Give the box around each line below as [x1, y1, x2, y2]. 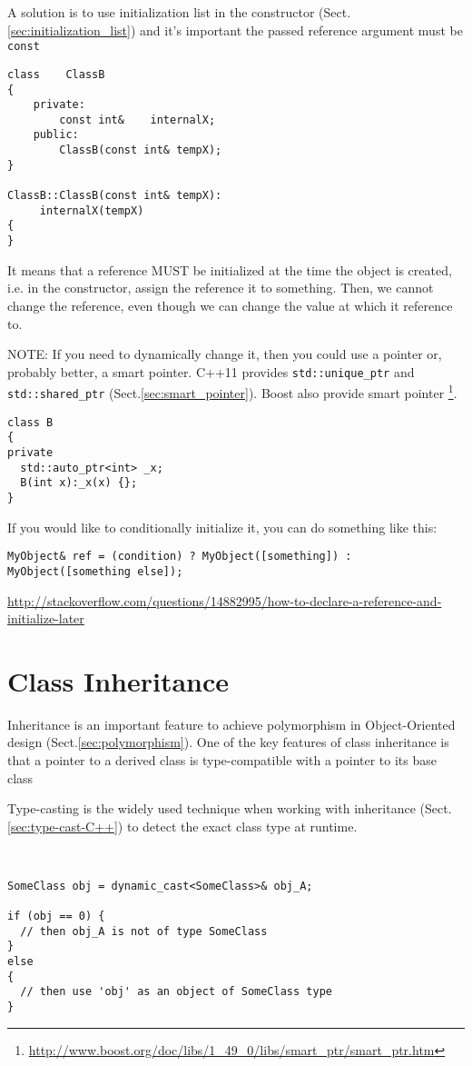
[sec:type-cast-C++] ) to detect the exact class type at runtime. [7, 816, 358, 835]
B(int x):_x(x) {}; [20, 476, 138, 490]
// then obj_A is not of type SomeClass [20, 924, 268, 938]
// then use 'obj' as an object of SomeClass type [20, 985, 332, 999]
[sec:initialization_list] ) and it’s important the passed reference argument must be [7, 20, 463, 39]
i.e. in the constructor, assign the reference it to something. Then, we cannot [7, 278, 434, 297]
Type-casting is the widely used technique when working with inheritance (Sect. [7, 799, 452, 818]
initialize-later [7, 609, 84, 628]
